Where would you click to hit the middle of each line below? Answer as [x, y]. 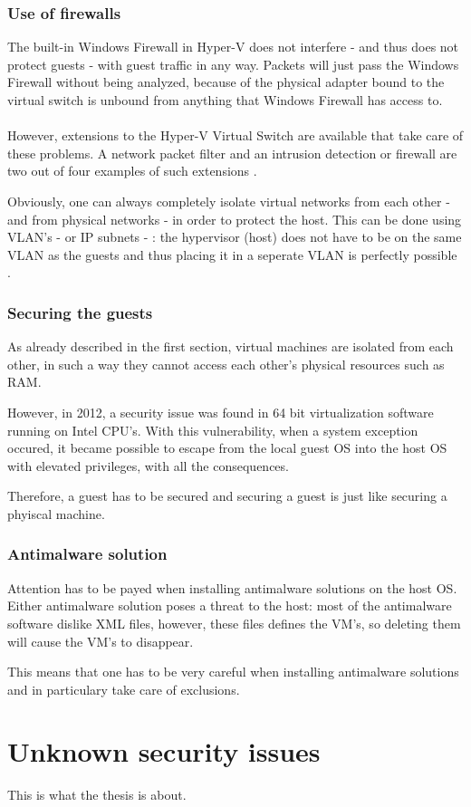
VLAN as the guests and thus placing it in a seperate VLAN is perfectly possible [232, 254]
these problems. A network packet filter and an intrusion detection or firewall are [232, 153]
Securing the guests [80, 312]
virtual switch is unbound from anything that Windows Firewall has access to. [225, 100]
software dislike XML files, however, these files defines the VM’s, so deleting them [234, 623]
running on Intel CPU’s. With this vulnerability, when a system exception [213, 430]
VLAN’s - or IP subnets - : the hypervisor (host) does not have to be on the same [235, 237]
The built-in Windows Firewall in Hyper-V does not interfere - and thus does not [233, 47]
